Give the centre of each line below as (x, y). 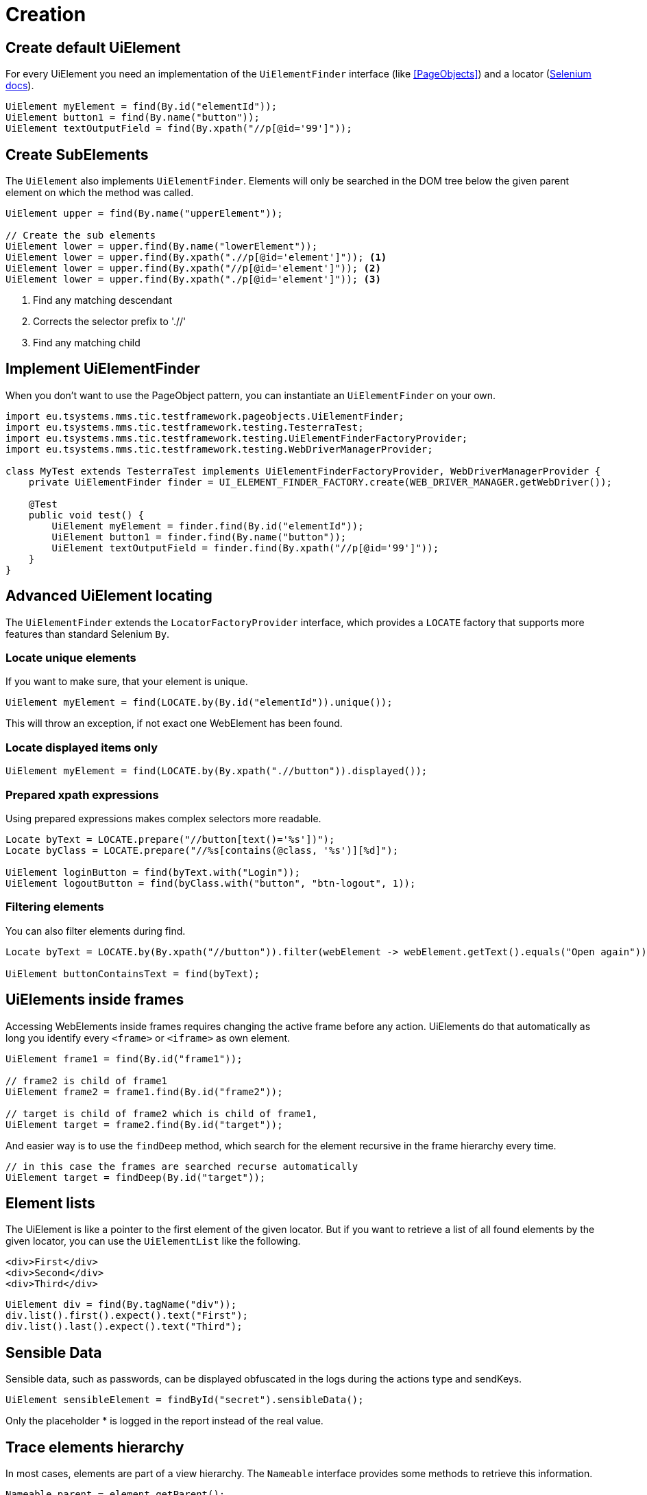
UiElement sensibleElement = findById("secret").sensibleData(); (185, 1400)
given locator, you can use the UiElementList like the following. (153, 1241)
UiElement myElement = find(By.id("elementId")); (142, 107)
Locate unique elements (71, 658)
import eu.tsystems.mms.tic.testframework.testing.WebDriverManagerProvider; (219, 449)
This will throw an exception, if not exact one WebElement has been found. (174, 723)
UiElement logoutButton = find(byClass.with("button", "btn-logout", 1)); (211, 883)
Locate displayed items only (82, 747)
